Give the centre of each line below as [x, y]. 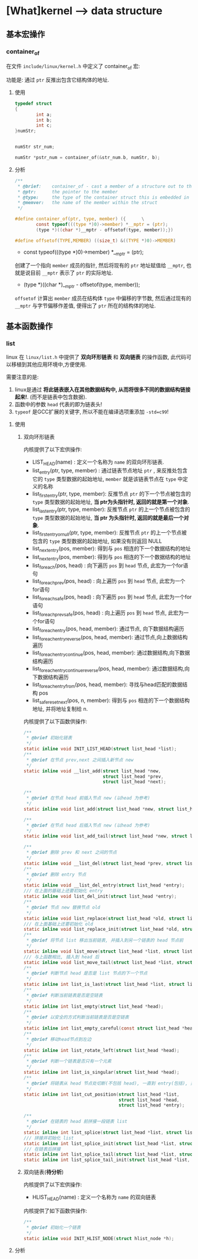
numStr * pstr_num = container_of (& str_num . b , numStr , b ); [87, 158]
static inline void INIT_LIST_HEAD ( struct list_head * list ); [100, 749]
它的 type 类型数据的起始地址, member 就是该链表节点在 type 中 [108, 479]
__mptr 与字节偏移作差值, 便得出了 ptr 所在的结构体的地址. [85, 306]
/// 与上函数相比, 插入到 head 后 [61, 957]
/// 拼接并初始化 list [49, 1138]
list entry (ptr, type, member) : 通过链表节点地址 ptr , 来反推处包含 [110, 471]
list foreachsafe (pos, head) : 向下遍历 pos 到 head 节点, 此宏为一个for [112, 597]
